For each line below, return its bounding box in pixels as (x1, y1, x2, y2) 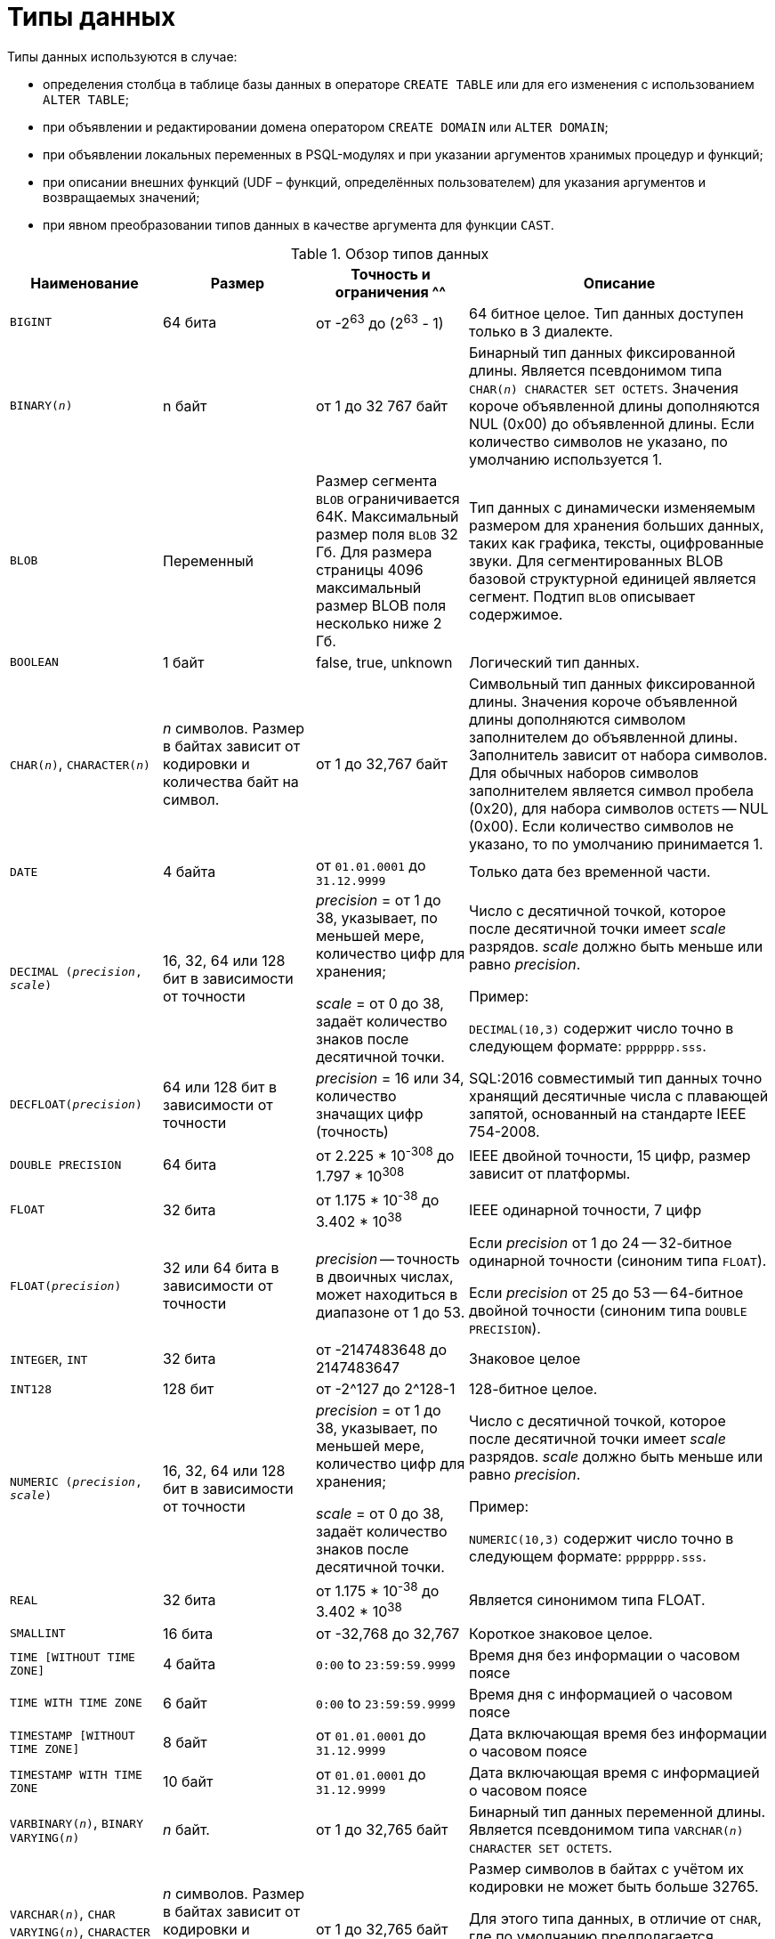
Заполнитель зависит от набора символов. (469, 745, 768, 764)
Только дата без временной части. (469, 863, 711, 881)
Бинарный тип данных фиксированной (469, 343, 736, 361)
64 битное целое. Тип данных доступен (469, 304, 744, 322)
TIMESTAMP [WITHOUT (10, 1728, 135, 1742)
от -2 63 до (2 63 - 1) (316, 312, 444, 333)
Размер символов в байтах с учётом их (469, 1859, 745, 1878)
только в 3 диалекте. (469, 321, 613, 340)
